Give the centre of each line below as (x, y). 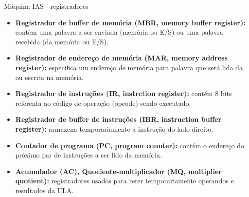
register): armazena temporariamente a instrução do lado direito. (114, 128)
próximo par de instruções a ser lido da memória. (89, 155)
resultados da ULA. (44, 190)
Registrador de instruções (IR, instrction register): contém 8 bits (124, 93)
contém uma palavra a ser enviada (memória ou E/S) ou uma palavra (119, 32)
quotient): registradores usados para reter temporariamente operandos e (124, 181)
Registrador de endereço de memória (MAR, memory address (121, 58)
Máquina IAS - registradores (46, 6)
